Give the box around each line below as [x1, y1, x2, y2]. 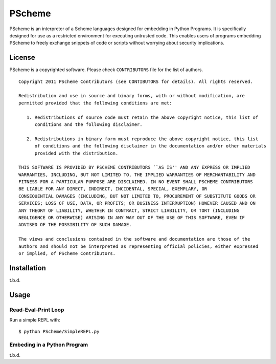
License [9, 53, 35, 62]
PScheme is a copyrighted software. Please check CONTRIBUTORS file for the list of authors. [9, 67, 203, 73]
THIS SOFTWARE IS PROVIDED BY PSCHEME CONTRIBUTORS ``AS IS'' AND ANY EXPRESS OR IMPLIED [18, 164, 250, 170]
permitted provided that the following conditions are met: [18, 100, 172, 106]
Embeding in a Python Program [9, 341, 88, 348]
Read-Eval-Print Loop [9, 306, 64, 313]
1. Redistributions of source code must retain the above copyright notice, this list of [26, 114, 259, 120]
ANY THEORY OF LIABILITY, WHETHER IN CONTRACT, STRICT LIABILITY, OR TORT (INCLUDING [18, 207, 240, 213]
